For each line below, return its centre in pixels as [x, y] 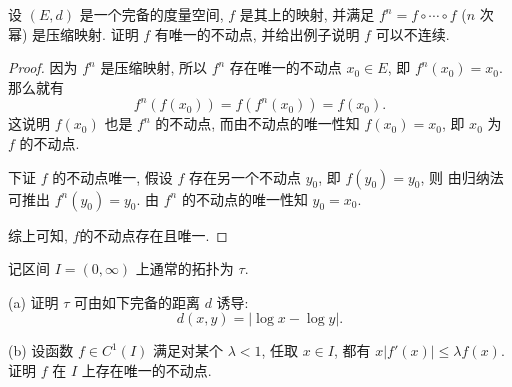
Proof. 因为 [43, 67]
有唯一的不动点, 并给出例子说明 [257, 33]
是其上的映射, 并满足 [307, 14]
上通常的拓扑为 [184, 268]
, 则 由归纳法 [462, 176]
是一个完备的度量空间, [151, 14]
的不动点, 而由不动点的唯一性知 [257, 123]
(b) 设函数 [41, 350]
